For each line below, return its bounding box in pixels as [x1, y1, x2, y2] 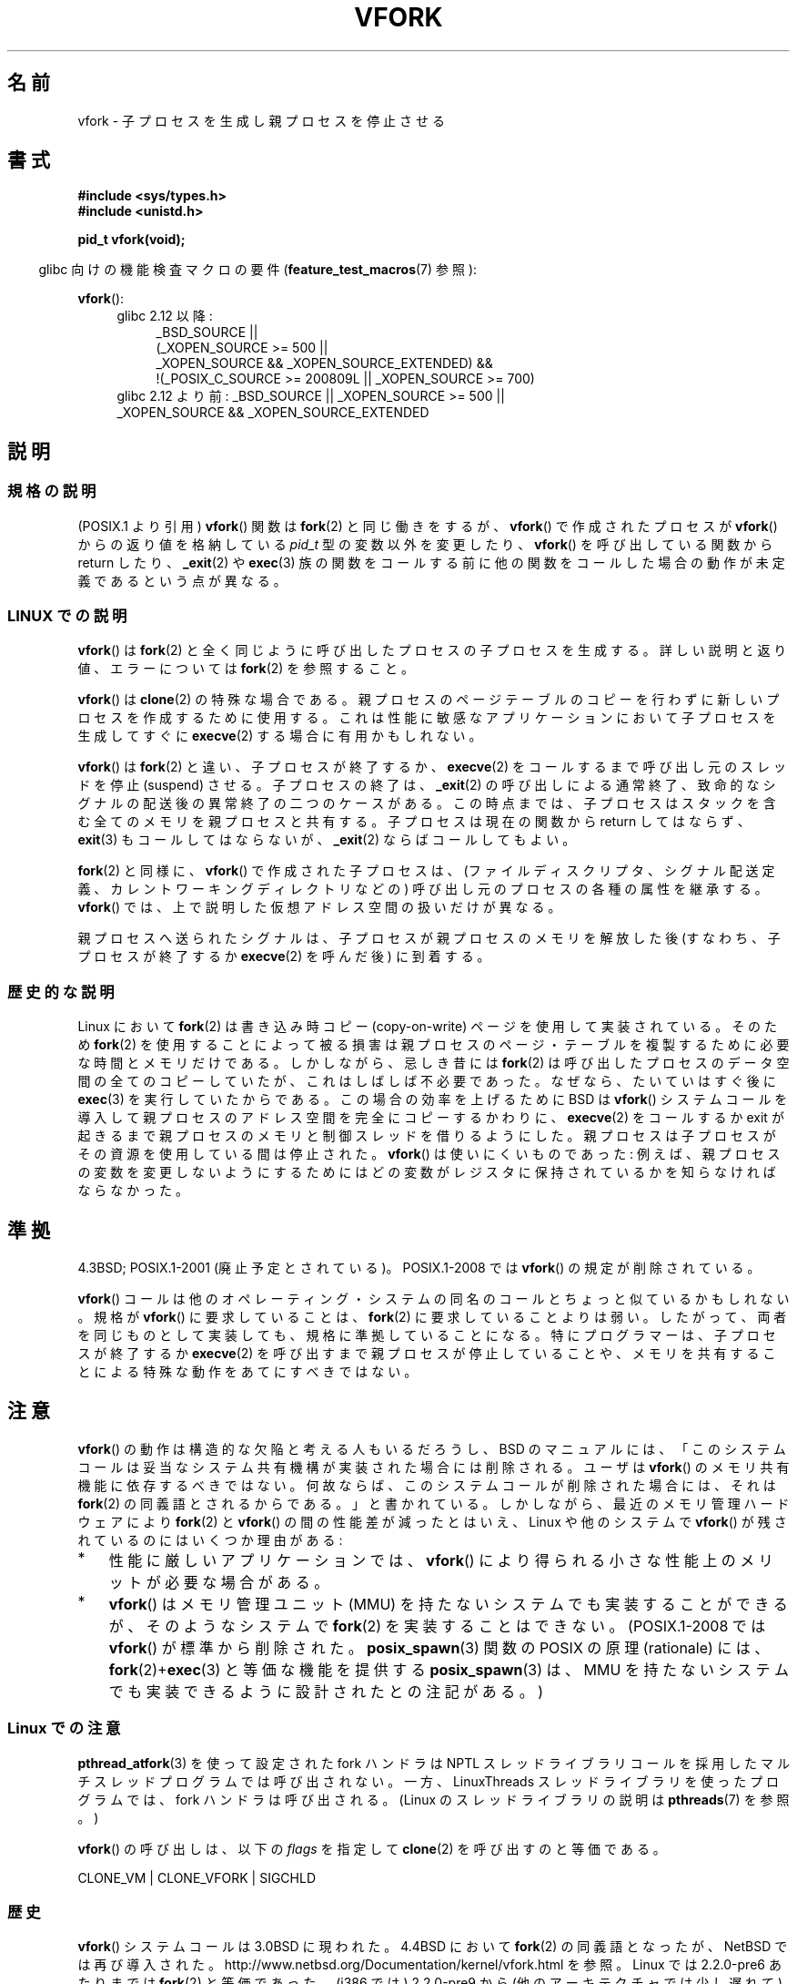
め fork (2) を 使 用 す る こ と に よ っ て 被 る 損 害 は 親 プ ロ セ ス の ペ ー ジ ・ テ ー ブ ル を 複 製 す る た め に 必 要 [77, 1037, 790, 1053]
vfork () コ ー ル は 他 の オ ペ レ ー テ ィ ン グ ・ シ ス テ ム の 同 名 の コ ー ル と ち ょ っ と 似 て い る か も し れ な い [77, 1291, 790, 1306]
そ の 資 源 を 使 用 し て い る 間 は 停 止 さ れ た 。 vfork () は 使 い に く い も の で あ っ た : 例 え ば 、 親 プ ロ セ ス [77, 1146, 781, 1162]
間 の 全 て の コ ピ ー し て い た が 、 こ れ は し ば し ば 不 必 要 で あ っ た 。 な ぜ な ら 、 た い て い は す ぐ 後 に [77, 1073, 776, 1089]
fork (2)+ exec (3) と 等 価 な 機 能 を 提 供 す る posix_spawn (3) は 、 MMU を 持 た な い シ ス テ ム [108, 1660, 789, 1679]
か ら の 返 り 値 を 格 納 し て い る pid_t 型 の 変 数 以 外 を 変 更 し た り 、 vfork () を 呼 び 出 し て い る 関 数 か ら [77, 536, 773, 552]
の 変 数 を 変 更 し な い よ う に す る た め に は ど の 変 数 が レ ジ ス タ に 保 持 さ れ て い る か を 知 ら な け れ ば [77, 1164, 776, 1181]
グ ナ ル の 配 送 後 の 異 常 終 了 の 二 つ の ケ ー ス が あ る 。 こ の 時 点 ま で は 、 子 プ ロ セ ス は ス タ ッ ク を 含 [77, 795, 776, 812]
